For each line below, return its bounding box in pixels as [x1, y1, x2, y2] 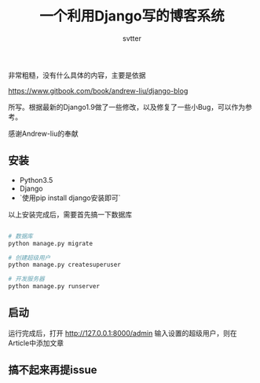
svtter [123, 33, 141, 43]
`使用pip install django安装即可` [19, 193, 121, 202]
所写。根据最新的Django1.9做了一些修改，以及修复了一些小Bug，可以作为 [8, 102, 246, 111]
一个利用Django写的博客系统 [38, 7, 225, 25]
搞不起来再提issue [8, 363, 97, 377]
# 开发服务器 [8, 275, 45, 283]
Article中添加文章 [8, 338, 64, 348]
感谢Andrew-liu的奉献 [8, 129, 79, 138]
